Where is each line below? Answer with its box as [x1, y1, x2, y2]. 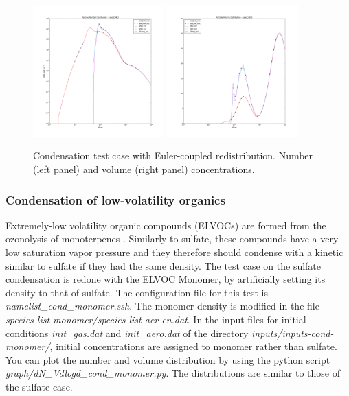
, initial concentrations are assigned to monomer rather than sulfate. [49, 339, 337, 353]
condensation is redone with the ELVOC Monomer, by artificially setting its [5, 272, 326, 286]
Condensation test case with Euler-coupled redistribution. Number [33, 148, 313, 163]
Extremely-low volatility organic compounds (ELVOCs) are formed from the [5, 218, 326, 232]
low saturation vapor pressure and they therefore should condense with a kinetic [5, 244, 344, 259]
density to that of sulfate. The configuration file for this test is [5, 285, 268, 299]
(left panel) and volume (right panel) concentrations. [33, 161, 255, 176]
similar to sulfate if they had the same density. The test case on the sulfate [5, 258, 322, 272]
